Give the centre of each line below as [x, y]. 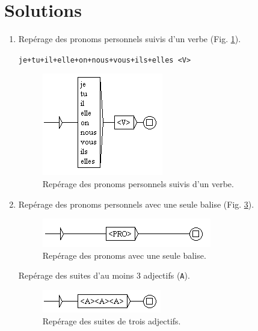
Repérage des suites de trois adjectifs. [112, 320]
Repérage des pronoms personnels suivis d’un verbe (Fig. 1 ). [130, 39]
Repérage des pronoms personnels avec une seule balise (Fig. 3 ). [136, 204]
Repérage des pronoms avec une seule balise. [124, 255]
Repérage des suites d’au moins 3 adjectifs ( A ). [104, 275]
